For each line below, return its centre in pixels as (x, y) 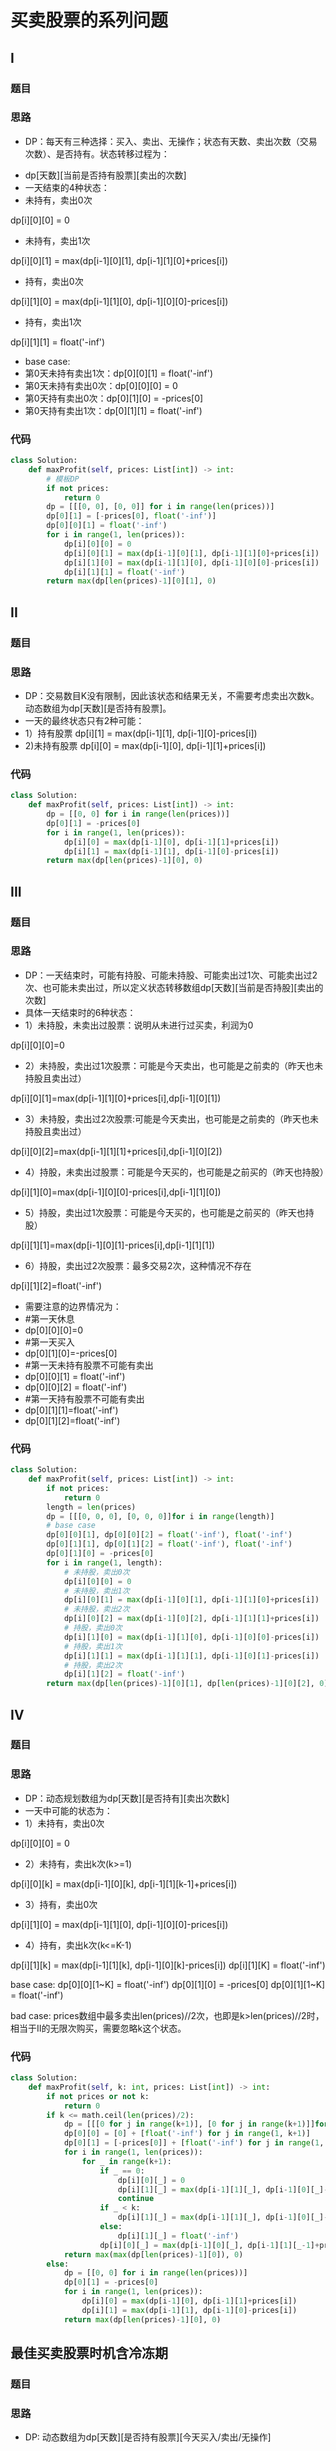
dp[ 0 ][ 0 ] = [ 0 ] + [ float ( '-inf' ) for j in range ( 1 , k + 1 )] (187, 2134)
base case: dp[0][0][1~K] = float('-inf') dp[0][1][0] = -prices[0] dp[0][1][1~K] (168, 1984)
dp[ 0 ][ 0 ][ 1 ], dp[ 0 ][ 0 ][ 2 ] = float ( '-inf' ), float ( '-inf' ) (169, 1535)
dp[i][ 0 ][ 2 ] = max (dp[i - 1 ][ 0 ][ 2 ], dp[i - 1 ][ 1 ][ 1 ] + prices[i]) (191, 1619)
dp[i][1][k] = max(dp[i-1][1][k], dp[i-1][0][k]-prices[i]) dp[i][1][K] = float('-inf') (168, 1965)
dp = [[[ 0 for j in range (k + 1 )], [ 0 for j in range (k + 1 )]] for (196, 2124)
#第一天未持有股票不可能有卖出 (89, 1365)
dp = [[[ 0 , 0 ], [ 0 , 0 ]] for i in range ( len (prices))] (160, 507)
